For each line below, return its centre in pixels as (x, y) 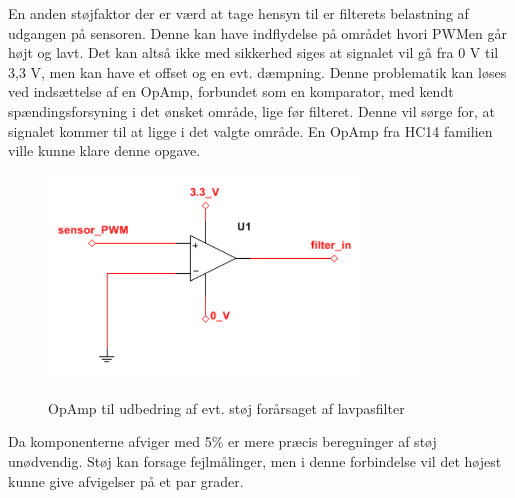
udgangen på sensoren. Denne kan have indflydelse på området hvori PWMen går (257, 32)
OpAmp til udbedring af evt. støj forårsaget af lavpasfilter (226, 407)
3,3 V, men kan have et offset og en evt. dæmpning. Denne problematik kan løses (257, 71)
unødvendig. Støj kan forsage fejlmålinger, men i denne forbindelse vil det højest (255, 461)
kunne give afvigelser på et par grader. (126, 480)
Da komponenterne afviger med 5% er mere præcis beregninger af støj (222, 441)
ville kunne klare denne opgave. (104, 150)
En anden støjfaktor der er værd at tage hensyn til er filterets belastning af (238, 13)
